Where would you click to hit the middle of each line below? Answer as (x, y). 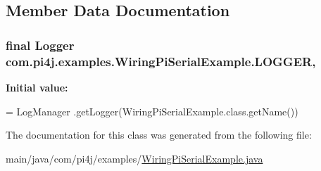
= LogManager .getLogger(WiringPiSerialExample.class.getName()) (152, 111)
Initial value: (37, 87)
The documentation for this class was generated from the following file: (159, 135)
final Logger (40, 45)
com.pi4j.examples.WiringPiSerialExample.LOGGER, (161, 61)
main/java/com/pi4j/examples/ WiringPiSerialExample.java (134, 158)
